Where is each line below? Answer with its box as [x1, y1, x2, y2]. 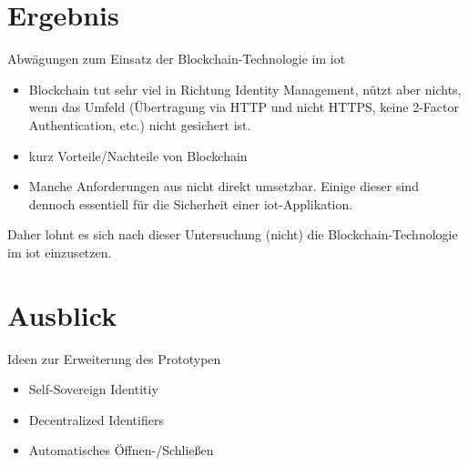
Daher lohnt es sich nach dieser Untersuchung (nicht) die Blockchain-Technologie [7, 225, 458, 244]
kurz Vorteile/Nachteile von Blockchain [28, 146, 248, 165]
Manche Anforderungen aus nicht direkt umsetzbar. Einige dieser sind [28, 177, 419, 196]
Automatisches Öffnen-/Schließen [28, 441, 214, 460]
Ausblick [7, 296, 117, 333]
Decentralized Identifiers [28, 410, 164, 429]
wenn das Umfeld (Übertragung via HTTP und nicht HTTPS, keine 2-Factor [28, 97, 459, 116]
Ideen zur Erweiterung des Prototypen [7, 349, 221, 368]
